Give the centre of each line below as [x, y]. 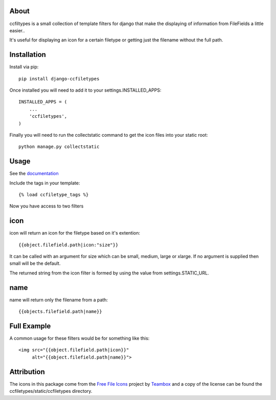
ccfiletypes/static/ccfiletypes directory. [51, 391]
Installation [28, 55]
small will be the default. [35, 263]
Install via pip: [24, 67]
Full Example [30, 326]
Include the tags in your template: [45, 183]
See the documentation [34, 174]
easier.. [17, 30]
